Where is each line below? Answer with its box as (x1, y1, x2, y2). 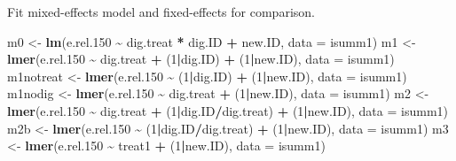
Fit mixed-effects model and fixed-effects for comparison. (7, 3, 315, 20)
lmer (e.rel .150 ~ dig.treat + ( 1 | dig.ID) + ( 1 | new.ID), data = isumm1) (7, 50, 395, 68)
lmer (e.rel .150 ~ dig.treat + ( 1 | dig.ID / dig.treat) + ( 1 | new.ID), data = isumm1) (7, 101, 448, 119)
